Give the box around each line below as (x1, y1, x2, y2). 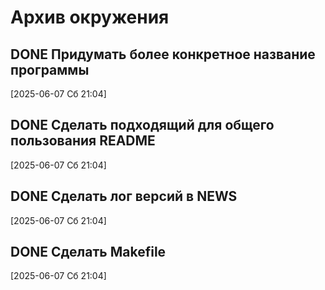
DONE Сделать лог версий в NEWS (10, 188, 238, 205)
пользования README (10, 132, 156, 150)
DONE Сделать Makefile (10, 244, 167, 261)
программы (10, 61, 90, 78)
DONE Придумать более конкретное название (10, 46, 316, 63)
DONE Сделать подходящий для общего (10, 117, 275, 134)
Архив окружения (10, 6, 170, 29)
